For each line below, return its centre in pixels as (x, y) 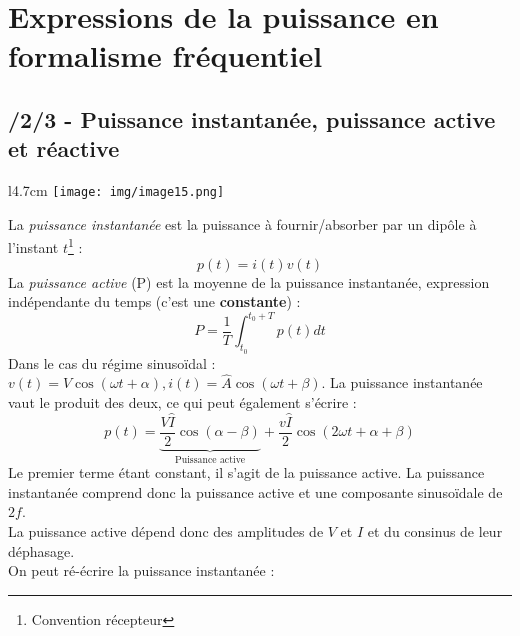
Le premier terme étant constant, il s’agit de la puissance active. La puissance (246, 472)
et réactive (64, 148)
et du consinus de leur (435, 531)
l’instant (33, 247)
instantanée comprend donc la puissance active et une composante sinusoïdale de (255, 491)
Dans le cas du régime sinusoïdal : (112, 362)
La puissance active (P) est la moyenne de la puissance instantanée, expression (249, 281)
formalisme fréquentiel (165, 55)
